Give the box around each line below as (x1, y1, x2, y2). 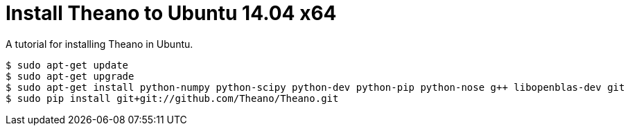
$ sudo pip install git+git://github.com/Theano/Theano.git (6, 92, 339, 104)
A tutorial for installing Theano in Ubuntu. (6, 37, 193, 50)
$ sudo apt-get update (6, 59, 129, 71)
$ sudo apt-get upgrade (6, 70, 134, 82)
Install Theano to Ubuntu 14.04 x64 (6, 1, 337, 25)
